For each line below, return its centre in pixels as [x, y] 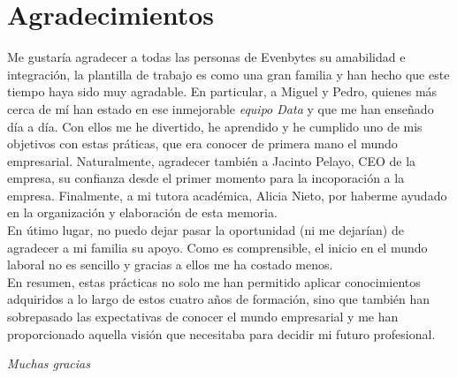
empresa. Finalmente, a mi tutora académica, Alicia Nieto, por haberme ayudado [227, 195]
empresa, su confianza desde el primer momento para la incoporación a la [206, 178]
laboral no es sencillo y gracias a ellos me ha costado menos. [170, 265]
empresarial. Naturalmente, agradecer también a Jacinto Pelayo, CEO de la [212, 160]
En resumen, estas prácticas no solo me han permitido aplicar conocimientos [214, 281]
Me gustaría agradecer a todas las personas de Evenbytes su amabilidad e [206, 57]
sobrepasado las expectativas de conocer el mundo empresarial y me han [203, 317]
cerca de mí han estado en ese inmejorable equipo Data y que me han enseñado [221, 108]
